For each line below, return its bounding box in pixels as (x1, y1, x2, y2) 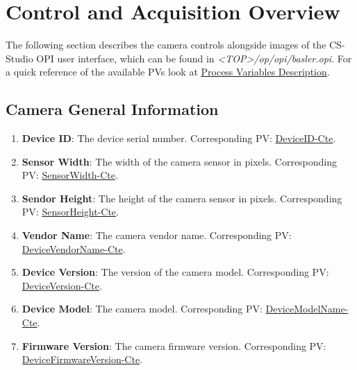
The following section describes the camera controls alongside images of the (6, 37, 326, 52)
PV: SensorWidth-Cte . (22, 168, 118, 182)
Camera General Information (6, 98, 219, 120)
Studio (6, 51, 33, 65)
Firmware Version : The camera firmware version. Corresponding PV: (22, 338, 326, 353)
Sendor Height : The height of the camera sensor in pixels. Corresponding (22, 191, 342, 205)
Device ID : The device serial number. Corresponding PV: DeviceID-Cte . (22, 131, 336, 146)
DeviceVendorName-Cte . (22, 241, 126, 256)
